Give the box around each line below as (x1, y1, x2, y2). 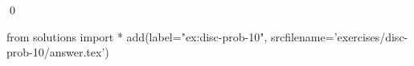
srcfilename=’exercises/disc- (270, 28, 408, 45)
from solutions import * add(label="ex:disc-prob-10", (6, 28, 268, 45)
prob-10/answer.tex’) (6, 44, 109, 60)
